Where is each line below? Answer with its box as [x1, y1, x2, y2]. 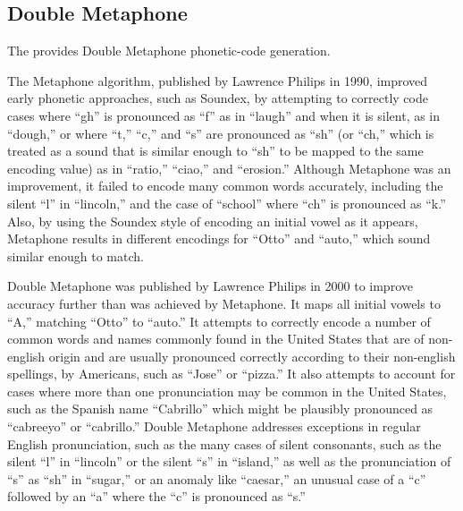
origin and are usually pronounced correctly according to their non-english [48, 346, 456, 365]
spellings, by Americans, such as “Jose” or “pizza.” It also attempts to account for [7, 364, 456, 383]
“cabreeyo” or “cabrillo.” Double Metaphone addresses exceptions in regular [7, 417, 421, 436]
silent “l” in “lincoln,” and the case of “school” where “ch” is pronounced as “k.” [7, 193, 446, 212]
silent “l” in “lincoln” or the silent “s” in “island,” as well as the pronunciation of [7, 452, 451, 471]
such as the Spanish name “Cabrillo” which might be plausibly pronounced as [7, 399, 434, 418]
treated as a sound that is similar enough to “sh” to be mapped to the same [7, 141, 424, 160]
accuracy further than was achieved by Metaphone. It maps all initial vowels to [7, 294, 441, 312]
